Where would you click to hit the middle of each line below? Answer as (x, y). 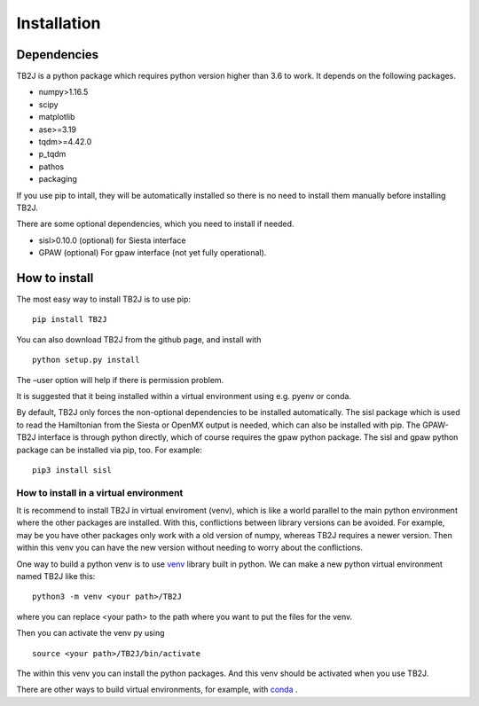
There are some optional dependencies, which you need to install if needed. (155, 224)
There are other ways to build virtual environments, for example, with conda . (157, 690)
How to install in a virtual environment (100, 492)
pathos (51, 166)
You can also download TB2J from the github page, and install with (139, 339)
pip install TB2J (70, 320)
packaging (58, 179)
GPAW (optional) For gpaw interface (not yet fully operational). (153, 253)
